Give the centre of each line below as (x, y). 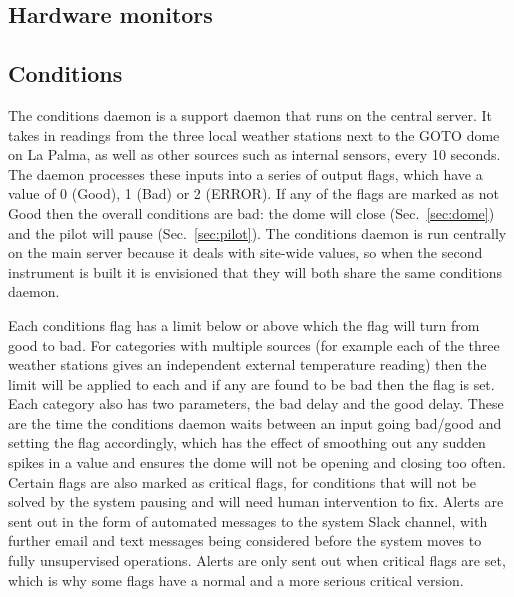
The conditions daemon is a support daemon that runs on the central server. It (250, 114)
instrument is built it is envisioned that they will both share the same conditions (255, 271)
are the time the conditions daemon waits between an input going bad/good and (255, 422)
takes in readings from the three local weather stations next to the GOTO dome (254, 134)
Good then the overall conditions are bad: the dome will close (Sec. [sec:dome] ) (251, 212)
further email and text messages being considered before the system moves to (245, 540)
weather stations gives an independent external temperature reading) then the (247, 364)
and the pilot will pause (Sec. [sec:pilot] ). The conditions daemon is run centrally (257, 232)
